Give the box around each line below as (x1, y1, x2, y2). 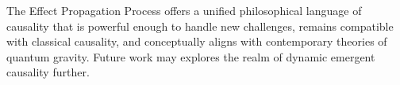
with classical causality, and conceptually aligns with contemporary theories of (6, 33, 387, 50)
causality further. (6, 64, 90, 80)
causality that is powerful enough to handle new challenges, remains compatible (6, 17, 394, 34)
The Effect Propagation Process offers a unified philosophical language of (6, 2, 362, 18)
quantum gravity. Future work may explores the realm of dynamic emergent (6, 48, 375, 65)
